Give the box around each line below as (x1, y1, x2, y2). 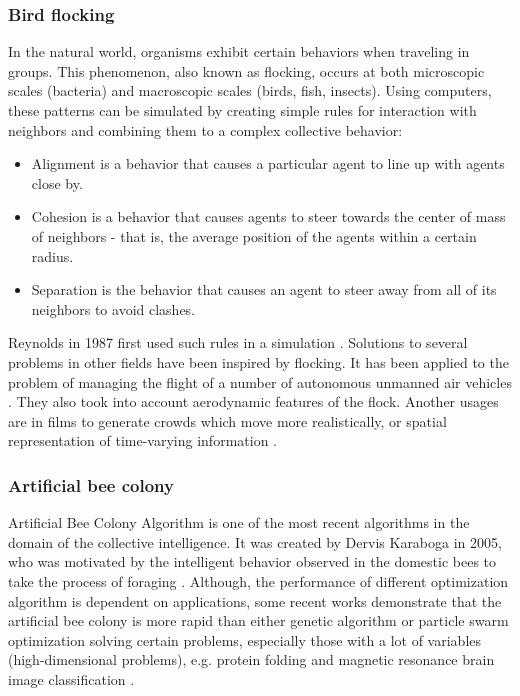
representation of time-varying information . (8, 430, 277, 451)
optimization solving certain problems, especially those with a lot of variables (8, 629, 482, 650)
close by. (31, 172, 83, 193)
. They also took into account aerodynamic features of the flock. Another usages (8, 391, 499, 412)
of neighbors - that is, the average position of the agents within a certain (31, 225, 477, 246)
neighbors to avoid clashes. (31, 298, 196, 319)
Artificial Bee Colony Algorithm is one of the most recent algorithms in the (8, 512, 470, 533)
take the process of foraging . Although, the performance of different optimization (8, 570, 509, 591)
